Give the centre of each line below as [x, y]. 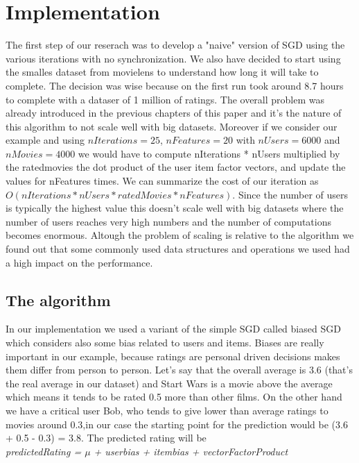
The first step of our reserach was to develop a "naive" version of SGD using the [175, 45]
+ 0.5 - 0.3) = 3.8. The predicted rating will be [106, 438]
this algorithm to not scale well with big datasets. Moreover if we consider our [172, 126]
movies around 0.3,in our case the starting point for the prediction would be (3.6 [177, 424]
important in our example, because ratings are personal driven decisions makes [173, 356]
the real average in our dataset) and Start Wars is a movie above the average [169, 383]
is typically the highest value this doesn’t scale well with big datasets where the [175, 208]
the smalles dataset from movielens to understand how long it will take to [162, 72]
